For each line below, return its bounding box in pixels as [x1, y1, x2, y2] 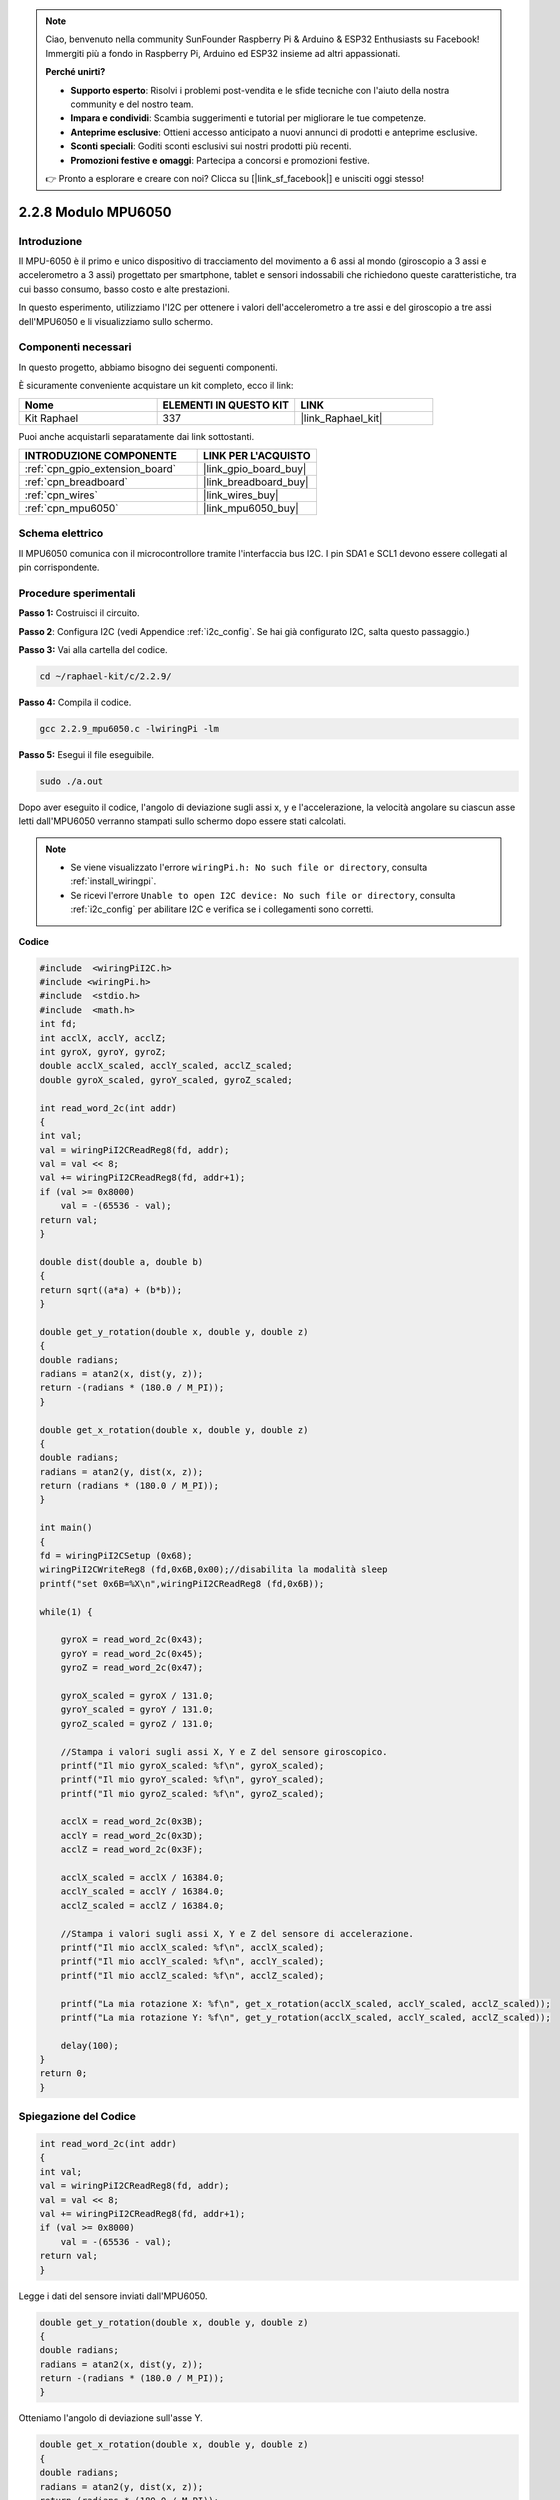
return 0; [39, 2068, 88, 2079]
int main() [39, 1522, 93, 1534]
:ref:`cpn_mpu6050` [24, 501, 119, 515]
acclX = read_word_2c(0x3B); [60, 1816, 204, 1827]
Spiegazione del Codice [18, 2110, 137, 2124]
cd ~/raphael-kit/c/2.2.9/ [39, 670, 172, 682]
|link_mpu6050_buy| [203, 501, 299, 515]
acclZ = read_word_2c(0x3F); [60, 1844, 204, 1855]
